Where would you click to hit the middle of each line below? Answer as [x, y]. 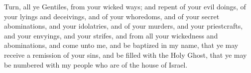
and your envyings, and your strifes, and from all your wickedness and [111, 35]
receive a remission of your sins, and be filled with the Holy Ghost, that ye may [125, 55]
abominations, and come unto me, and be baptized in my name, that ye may [121, 45]
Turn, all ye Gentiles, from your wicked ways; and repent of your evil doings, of [125, 6]
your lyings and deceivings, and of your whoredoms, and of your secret [112, 16]
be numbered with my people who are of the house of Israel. [96, 64]
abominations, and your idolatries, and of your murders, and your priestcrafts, [124, 26]
